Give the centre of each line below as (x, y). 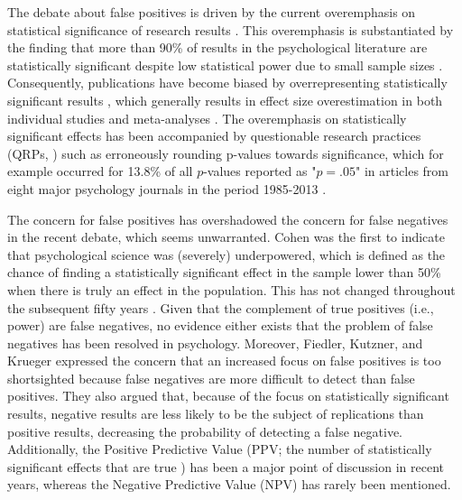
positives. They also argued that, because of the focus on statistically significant (228, 396)
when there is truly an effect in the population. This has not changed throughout (231, 289)
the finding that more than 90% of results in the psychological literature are (217, 47)
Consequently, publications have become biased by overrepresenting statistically (227, 83)
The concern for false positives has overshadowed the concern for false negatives (228, 219)
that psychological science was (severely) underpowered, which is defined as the (226, 254)
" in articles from (402, 171)
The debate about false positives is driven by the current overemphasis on (212, 12)
